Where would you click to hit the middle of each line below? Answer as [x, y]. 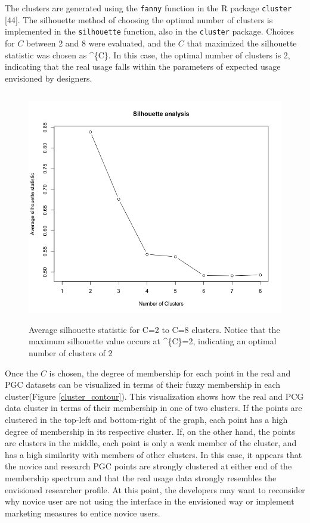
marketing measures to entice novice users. [83, 513]
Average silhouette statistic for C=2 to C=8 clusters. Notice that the [154, 329]
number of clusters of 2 [71, 353]
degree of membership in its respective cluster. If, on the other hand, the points [150, 431]
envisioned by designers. [49, 78]
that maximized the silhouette [242, 43]
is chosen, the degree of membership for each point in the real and [170, 373]
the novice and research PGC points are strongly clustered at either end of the [148, 466]
